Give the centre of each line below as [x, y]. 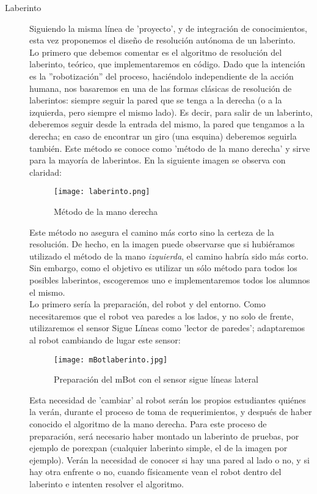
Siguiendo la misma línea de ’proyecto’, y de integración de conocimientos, [168, 28]
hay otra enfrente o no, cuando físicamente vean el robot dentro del [155, 472]
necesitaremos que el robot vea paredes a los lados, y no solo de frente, [162, 316]
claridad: [46, 172]
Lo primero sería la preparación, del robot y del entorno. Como [148, 304]
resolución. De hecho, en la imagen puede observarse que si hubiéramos [162, 244]
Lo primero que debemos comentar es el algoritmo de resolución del [156, 52]
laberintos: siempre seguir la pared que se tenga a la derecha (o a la [156, 100]
